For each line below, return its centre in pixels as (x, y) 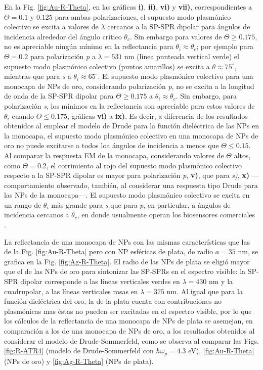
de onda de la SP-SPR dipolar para (59, 96)
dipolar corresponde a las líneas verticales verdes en (100, 281)
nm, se (248, 251)
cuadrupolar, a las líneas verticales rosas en (71, 291)
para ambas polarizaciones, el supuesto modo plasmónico (143, 16)
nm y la (221, 281)
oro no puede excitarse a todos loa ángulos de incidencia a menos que (112, 145)
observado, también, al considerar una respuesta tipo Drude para (157, 185)
